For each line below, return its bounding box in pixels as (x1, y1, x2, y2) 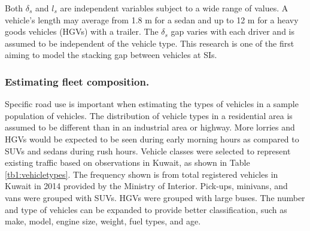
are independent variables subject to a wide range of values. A (60, 2, 288, 14)
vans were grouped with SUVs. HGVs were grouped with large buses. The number (5, 191, 305, 203)
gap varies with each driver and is (171, 25, 294, 38)
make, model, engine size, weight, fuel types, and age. (5, 215, 201, 227)
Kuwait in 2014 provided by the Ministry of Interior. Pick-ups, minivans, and (5, 180, 288, 192)
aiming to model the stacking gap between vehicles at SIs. (5, 48, 217, 61)
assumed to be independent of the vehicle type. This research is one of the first (5, 37, 294, 49)
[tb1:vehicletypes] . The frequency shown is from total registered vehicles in (5, 168, 278, 180)
